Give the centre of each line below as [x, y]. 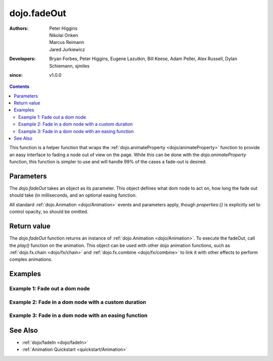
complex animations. [31, 259]
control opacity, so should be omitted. [49, 212]
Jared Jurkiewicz [67, 49]
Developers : [22, 59]
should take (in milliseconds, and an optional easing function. [73, 195]
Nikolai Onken [64, 35]
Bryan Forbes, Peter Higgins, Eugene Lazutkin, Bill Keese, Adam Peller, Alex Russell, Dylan [143, 59]
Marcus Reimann [67, 42]
